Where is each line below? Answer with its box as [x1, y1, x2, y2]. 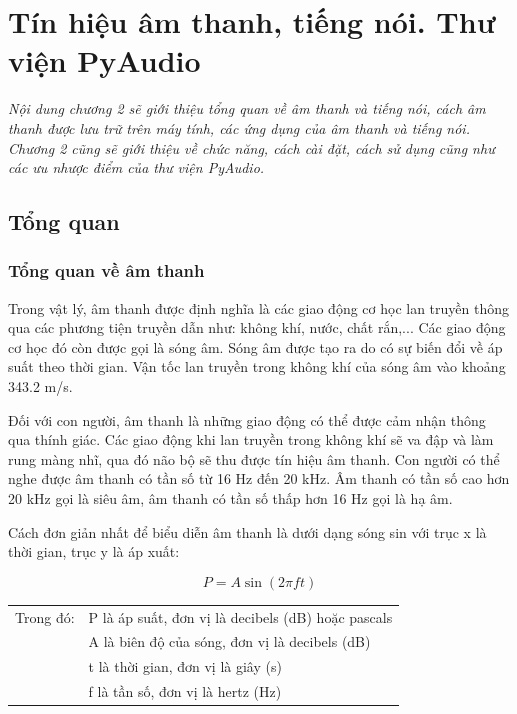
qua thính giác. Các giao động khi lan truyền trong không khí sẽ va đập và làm [8, 429, 494, 450]
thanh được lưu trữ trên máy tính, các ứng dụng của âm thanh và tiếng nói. [8, 117, 470, 138]
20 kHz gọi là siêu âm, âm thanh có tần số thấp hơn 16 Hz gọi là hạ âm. [8, 488, 453, 509]
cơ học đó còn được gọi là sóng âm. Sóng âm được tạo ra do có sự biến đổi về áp [8, 336, 503, 357]
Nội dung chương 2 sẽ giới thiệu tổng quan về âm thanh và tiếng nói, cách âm [8, 98, 486, 119]
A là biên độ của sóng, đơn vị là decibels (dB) [88, 631, 371, 652]
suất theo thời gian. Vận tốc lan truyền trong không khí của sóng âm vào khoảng [8, 356, 506, 377]
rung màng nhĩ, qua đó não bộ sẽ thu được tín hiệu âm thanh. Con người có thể [8, 448, 500, 469]
